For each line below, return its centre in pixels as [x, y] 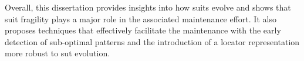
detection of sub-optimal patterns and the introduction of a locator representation [152, 41]
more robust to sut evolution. [58, 53]
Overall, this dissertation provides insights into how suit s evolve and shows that [148, 7]
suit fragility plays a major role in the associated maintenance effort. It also [141, 18]
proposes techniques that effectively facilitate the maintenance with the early [143, 30]
